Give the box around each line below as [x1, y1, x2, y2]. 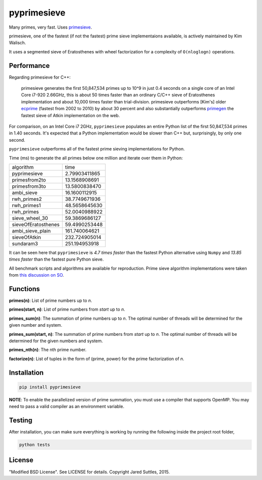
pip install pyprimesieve [19, 384, 81, 390]
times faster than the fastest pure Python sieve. [9, 256, 104, 262]
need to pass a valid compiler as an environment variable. [9, 403, 125, 410]
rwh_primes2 [12, 196, 42, 202]
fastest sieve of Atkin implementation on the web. [21, 112, 120, 118]
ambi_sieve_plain [12, 227, 51, 234]
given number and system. [9, 322, 63, 328]
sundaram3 [12, 240, 38, 247]
